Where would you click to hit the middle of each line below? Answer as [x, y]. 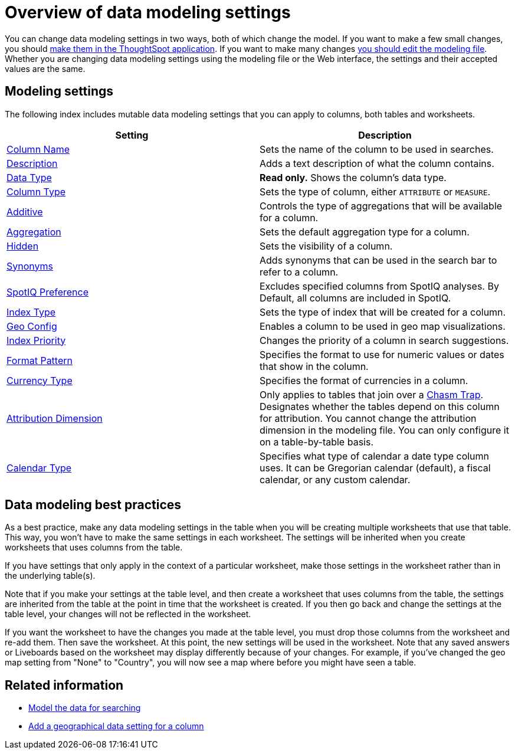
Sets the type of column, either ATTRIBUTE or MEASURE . [375, 191]
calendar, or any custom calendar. [335, 479]
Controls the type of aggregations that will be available [381, 206]
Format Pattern [40, 360]
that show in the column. [314, 366]
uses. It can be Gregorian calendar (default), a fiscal [375, 468]
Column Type [36, 191]
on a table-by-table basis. [316, 442]
